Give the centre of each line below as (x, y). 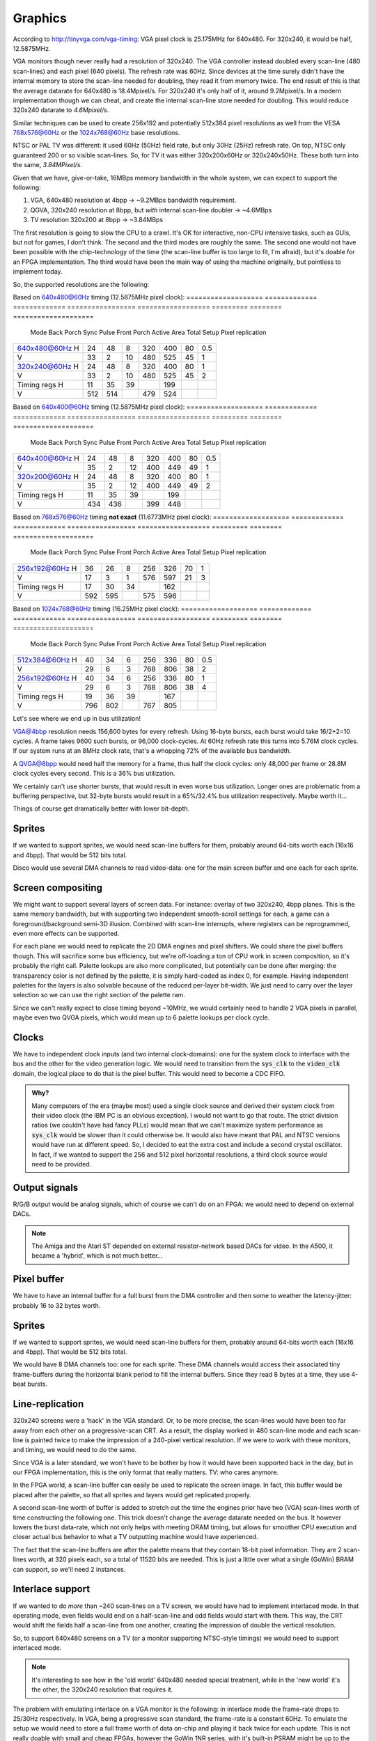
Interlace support (52, 1589)
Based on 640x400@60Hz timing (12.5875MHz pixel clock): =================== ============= (165, 407)
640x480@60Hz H (48, 348)
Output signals (46, 1187)
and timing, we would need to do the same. (75, 1450)
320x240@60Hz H (48, 367)
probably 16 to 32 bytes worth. (57, 1305)
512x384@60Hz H (47, 660)
